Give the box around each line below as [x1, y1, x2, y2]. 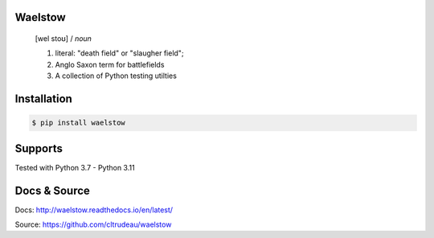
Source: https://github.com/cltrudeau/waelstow [14, 220, 172, 229]
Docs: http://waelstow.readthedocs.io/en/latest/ [14, 205, 173, 215]
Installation [14, 92, 72, 105]
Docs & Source [14, 183, 90, 197]
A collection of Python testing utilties [55, 71, 177, 80]
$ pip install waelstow [31, 118, 126, 128]
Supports [14, 142, 63, 155]
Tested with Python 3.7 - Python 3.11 [14, 162, 136, 172]
